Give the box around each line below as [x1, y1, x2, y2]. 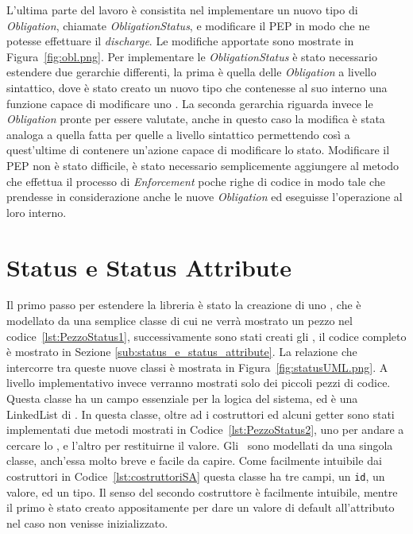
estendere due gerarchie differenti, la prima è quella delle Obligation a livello [6, 64, 376, 80]
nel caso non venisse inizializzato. [6, 514, 168, 531]
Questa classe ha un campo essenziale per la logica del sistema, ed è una [6, 390, 358, 406]
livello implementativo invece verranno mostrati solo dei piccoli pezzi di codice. [6, 374, 391, 391]
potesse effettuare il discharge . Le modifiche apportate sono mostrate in [6, 33, 354, 49]
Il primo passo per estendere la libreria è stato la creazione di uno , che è [6, 296, 361, 313]
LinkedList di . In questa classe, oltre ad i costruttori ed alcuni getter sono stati [6, 405, 395, 422]
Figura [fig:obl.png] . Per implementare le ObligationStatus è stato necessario [6, 48, 377, 64]
